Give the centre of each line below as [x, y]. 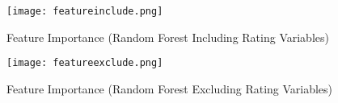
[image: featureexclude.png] [85, 63]
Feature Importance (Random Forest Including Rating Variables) [168, 37]
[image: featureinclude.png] [85, 11]
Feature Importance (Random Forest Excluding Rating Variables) [170, 88]
